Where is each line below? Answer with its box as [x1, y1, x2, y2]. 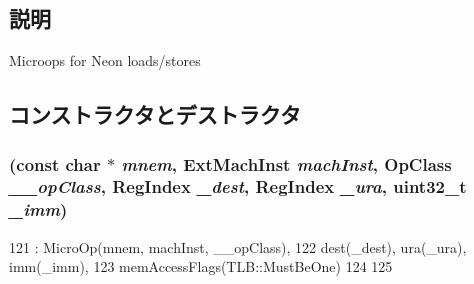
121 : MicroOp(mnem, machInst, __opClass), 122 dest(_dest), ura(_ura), [9, 236, 467, 257]
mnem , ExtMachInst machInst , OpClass [121, 151, 452, 176]
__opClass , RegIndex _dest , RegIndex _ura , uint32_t [9, 174, 467, 199]
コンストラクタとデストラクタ [9, 99, 301, 130]
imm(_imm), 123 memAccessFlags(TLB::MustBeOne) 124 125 [9, 256, 393, 277]
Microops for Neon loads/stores [9, 50, 201, 71]
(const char [9, 151, 101, 176]
